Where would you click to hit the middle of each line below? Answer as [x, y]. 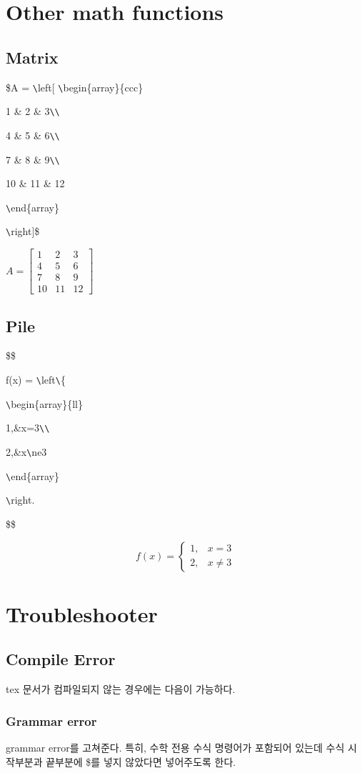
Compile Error [61, 659]
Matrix [32, 57]
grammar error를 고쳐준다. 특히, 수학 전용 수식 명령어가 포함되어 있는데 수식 [175, 747]
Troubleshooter [82, 613]
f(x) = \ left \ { [36, 380]
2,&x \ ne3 [26, 452]
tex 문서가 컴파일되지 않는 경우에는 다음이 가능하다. [121, 689]
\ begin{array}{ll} [44, 403]
